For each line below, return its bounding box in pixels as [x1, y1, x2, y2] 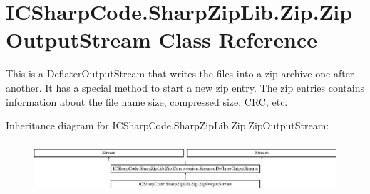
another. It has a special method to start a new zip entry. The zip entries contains [6, 80, 364, 95]
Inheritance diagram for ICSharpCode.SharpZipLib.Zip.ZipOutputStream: [6, 118, 329, 133]
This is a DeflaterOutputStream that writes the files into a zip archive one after [6, 66, 354, 81]
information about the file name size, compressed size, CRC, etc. [6, 94, 288, 109]
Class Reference [158, 25, 318, 54]
